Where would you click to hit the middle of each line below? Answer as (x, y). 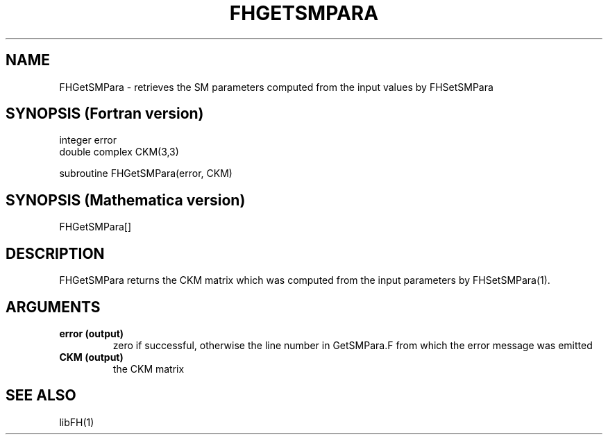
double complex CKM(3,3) (119, 152)
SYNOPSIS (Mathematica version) (126, 200)
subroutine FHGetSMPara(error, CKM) (146, 174)
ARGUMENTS (53, 307)
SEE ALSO (41, 396)
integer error (88, 140)
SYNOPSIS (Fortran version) (105, 114)
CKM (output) (91, 357)
